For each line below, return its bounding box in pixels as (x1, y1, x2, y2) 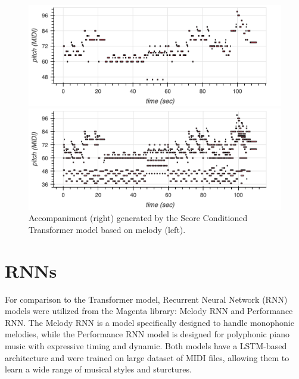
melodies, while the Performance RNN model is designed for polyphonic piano (5, 328, 289, 340)
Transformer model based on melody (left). (29, 223, 186, 235)
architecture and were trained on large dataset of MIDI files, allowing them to (5, 351, 289, 364)
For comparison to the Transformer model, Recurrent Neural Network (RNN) (5, 293, 288, 305)
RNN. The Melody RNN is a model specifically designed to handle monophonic (5, 316, 294, 328)
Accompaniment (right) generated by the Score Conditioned (29, 212, 248, 224)
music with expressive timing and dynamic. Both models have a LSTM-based (5, 340, 287, 352)
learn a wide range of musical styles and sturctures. (5, 363, 192, 375)
